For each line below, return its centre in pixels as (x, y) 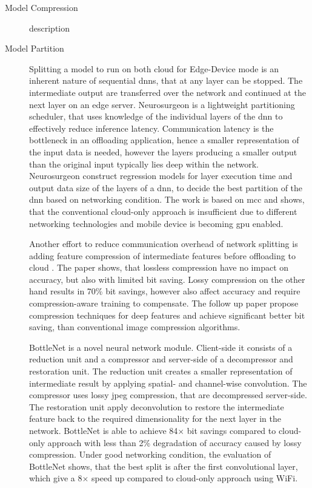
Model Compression (41, 7)
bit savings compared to (231, 430)
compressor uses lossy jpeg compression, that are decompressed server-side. (168, 395)
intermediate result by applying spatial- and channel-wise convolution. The (168, 383)
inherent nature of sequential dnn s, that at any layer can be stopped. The (166, 80)
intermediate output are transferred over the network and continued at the (168, 92)
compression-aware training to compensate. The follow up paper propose (164, 303)
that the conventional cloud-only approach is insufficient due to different (163, 211)
